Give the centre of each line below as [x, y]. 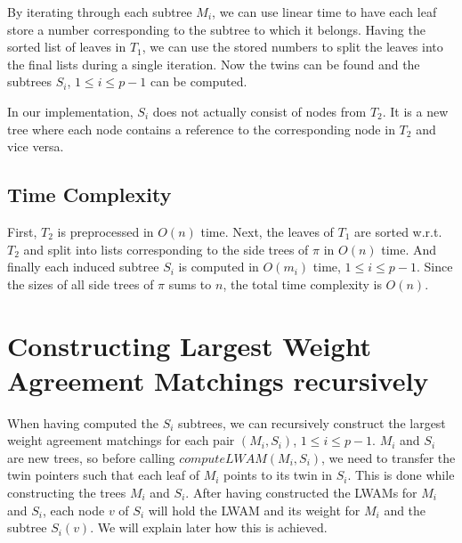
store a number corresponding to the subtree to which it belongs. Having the [216, 29]
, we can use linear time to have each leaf [324, 12]
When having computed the [83, 422]
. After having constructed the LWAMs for [301, 493]
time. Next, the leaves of [267, 231]
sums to [190, 284]
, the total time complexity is [302, 284]
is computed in [219, 267]
